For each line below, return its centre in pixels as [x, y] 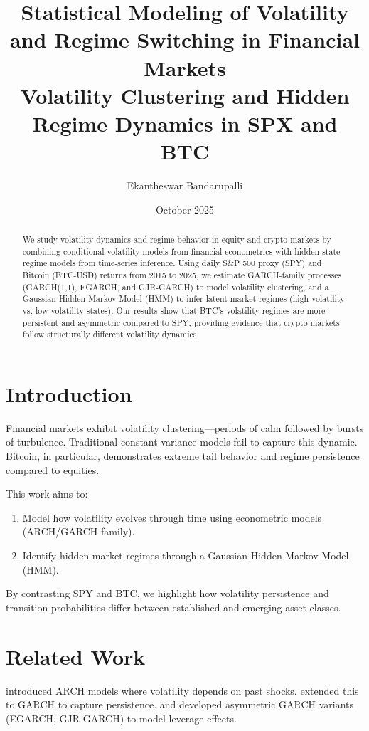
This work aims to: [47, 494]
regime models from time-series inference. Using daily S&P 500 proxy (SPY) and [172, 263]
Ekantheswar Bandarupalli [185, 185]
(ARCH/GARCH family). [79, 531]
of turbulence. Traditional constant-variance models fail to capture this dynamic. [182, 442]
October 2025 [185, 209]
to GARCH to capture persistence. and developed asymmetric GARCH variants [180, 704]
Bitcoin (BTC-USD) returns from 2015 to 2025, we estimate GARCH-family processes [182, 275]
